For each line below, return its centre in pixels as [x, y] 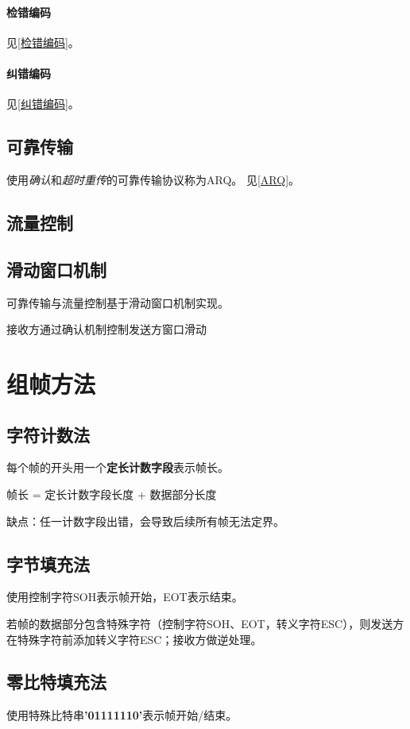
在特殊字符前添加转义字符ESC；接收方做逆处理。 [134, 639]
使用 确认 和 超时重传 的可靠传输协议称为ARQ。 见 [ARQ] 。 [153, 179]
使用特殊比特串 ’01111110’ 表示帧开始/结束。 [122, 715]
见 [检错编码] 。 [43, 42]
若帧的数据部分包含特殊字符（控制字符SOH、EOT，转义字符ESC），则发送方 [205, 623]
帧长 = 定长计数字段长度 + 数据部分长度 [112, 494]
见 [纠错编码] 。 [43, 104]
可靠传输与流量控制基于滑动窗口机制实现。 [118, 302]
